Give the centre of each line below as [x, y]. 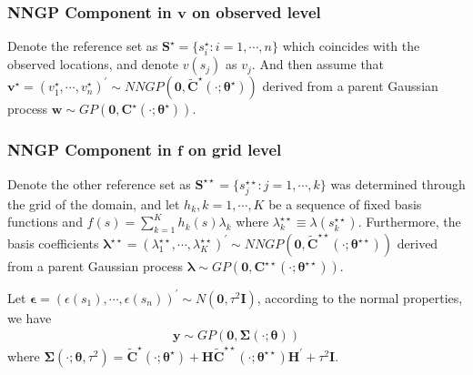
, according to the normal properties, [360, 297]
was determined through [398, 183]
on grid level [235, 150]
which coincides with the [351, 46]
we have [30, 317]
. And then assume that [318, 64]
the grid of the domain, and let [94, 203]
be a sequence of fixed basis [345, 203]
